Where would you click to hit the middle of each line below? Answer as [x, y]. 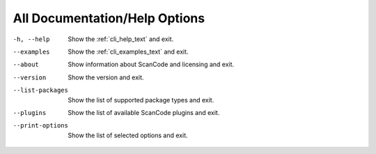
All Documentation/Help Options [109, 18]
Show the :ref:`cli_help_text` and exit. [121, 39]
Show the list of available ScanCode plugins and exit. [144, 112]
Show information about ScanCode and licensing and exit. [151, 64]
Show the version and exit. [106, 77]
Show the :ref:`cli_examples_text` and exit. [128, 52]
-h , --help [31, 39]
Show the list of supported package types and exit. [141, 100]
